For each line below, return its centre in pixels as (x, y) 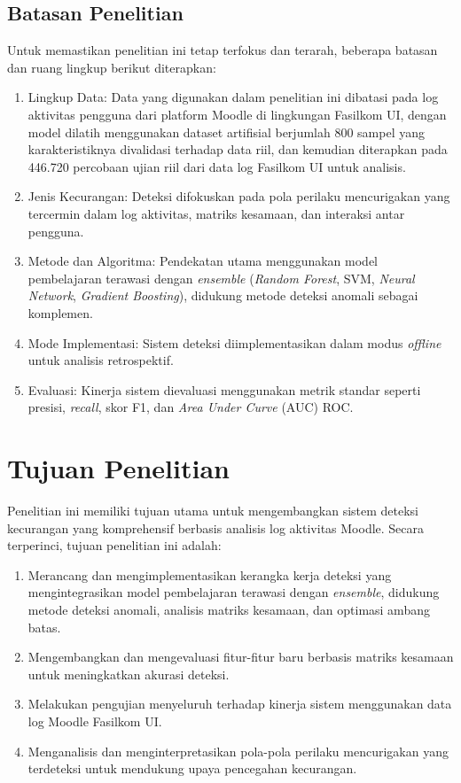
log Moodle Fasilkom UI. (95, 721)
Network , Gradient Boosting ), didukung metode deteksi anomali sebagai (223, 295)
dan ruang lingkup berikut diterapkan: (112, 67)
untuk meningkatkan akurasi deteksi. (129, 674)
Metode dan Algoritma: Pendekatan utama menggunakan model (203, 261)
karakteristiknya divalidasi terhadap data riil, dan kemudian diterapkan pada (238, 149)
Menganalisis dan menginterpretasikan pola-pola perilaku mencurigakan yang (238, 751)
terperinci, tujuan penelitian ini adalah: (114, 545)
